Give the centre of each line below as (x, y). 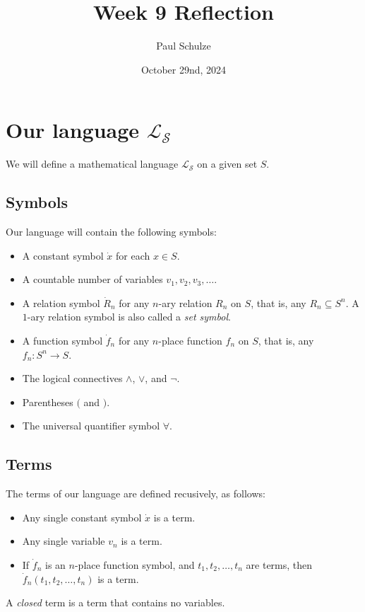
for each (133, 255)
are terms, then (279, 564)
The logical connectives (72, 378)
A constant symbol (63, 255)
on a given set (227, 164)
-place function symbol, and (134, 564)
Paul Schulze (184, 46)
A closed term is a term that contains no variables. (115, 602)
